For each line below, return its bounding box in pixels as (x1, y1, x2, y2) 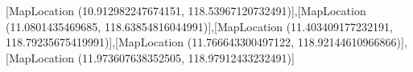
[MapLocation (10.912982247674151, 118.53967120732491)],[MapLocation (6, 2, 366, 18)
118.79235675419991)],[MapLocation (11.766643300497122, (6, 34, 295, 50)
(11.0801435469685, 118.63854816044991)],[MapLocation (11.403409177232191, (6, 18, 393, 34)
